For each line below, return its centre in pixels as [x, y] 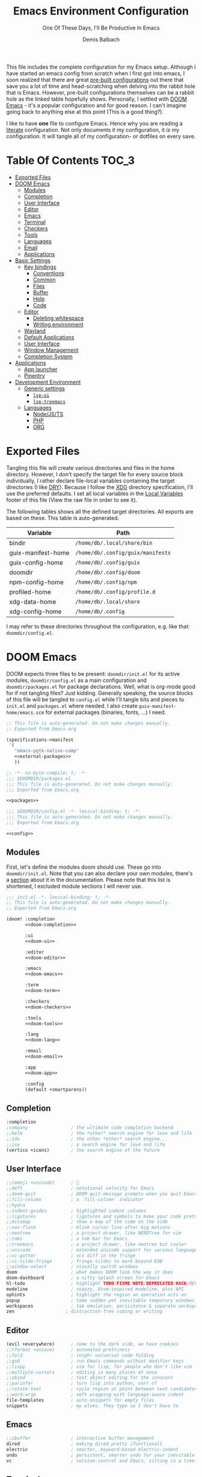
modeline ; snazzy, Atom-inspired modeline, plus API [95, 1289]
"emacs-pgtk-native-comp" [47, 751]
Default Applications [49, 337]
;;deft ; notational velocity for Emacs [80, 1188]
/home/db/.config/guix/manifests [123, 553]
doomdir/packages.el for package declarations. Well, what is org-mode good [101, 686]
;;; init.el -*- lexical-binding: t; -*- [59, 897]
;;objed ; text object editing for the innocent [90, 1378]
